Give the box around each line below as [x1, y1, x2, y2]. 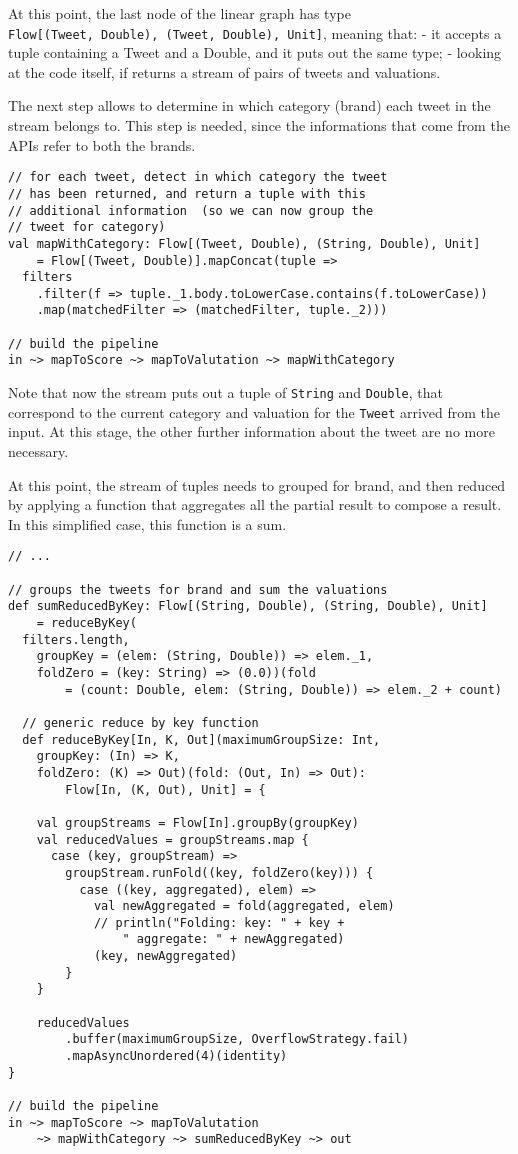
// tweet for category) [8, 220, 166, 235]
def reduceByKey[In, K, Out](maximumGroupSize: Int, [22, 732, 381, 747]
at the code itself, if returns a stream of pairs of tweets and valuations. [8, 61, 441, 82]
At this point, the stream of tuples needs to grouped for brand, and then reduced [8, 474, 506, 495]
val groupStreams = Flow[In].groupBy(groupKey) [36, 815, 359, 830]
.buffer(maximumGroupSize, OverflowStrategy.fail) [65, 1032, 409, 1047]
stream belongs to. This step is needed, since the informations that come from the [8, 115, 510, 136]
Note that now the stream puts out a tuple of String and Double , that [8, 382, 443, 403]
